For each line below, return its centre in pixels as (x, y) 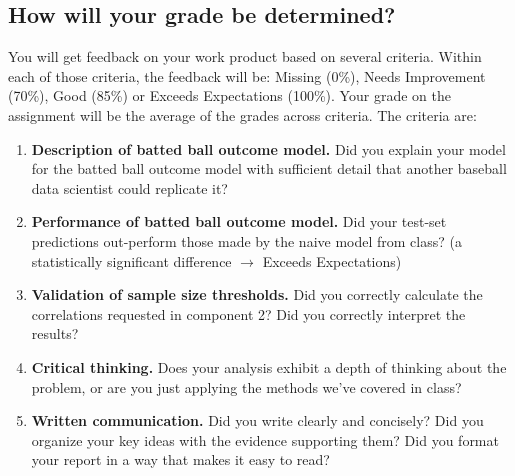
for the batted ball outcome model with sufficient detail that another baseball (269, 168)
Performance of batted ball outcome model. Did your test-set (239, 221)
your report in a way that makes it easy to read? (180, 459)
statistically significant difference (131, 260)
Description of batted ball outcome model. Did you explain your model (268, 148)
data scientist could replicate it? (129, 187)
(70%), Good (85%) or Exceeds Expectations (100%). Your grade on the (229, 95)
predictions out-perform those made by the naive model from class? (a (246, 240)
